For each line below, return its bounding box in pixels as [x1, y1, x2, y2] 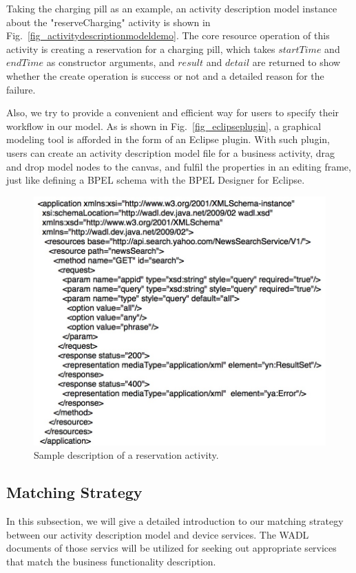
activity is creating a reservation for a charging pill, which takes [6, 41, 275, 56]
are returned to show [252, 55, 341, 69]
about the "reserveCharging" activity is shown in [6, 14, 211, 29]
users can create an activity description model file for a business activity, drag [6, 145, 335, 160]
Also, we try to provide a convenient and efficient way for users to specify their [6, 105, 339, 120]
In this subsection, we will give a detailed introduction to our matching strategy [6, 513, 344, 528]
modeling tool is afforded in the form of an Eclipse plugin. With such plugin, [6, 132, 330, 147]
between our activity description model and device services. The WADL [6, 527, 309, 541]
